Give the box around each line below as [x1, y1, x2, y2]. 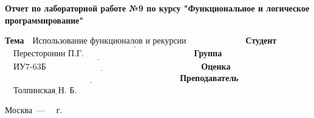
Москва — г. [5, 103, 63, 116]
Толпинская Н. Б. [13, 86, 77, 95]
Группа [194, 47, 222, 59]
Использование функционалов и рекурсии [32, 37, 186, 46]
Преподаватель [180, 71, 239, 84]
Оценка [201, 59, 231, 72]
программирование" [5, 13, 84, 26]
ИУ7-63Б [13, 62, 46, 71]
